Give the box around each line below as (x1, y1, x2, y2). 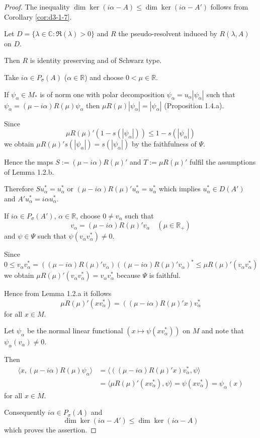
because (116, 270, 140, 280)
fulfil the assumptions (189, 157, 256, 167)
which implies (158, 183, 201, 194)
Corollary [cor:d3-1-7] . (4, 11, 72, 22)
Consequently (4, 407, 46, 417)
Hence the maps (4, 157, 53, 167)
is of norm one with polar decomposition (40, 89, 165, 99)
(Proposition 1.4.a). (164, 100, 224, 110)
